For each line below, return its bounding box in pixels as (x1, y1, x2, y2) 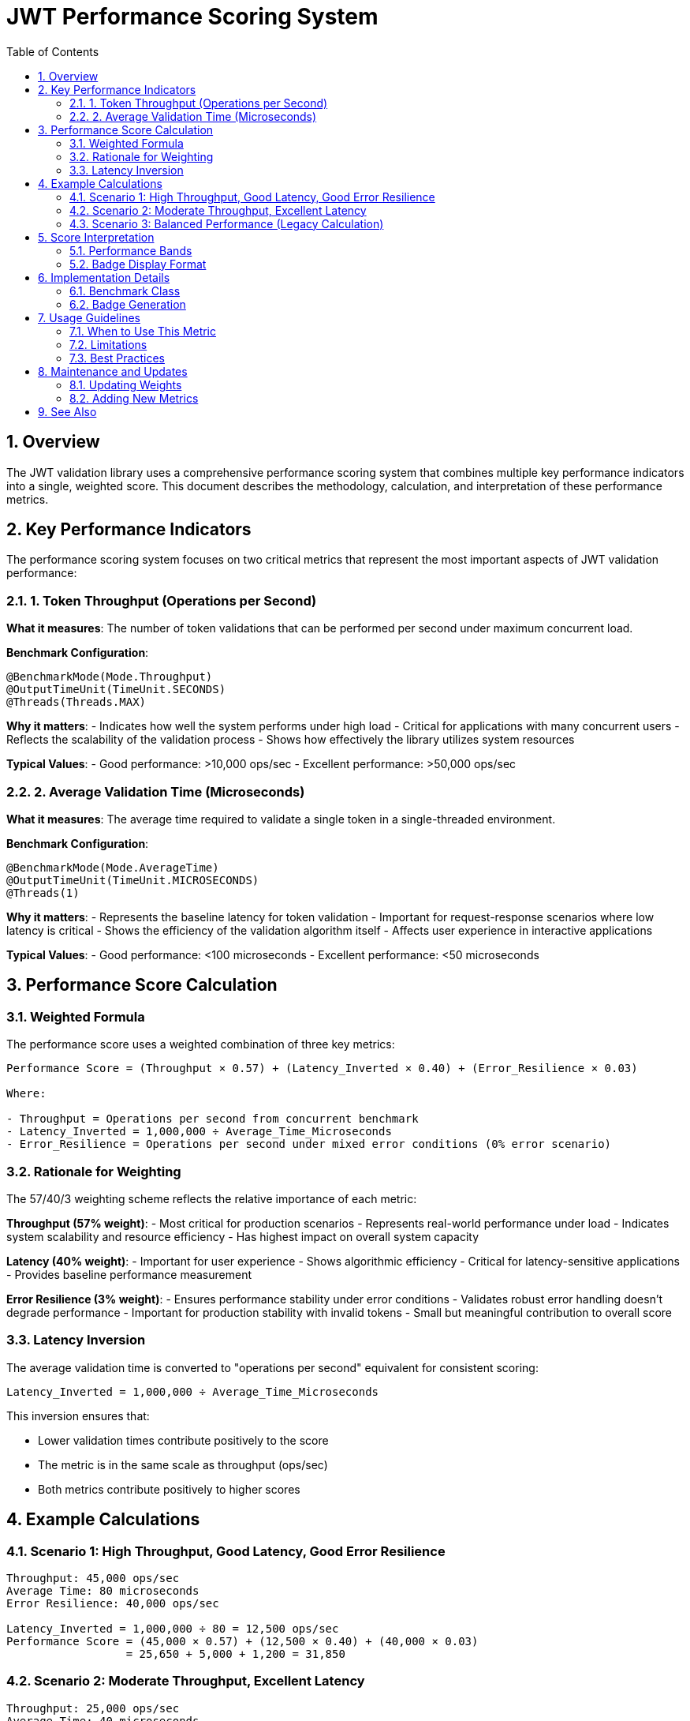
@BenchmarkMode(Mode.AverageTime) (6, 860, 219, 874)
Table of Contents (6, 44, 99, 58)
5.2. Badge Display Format (69, 257, 207, 271)
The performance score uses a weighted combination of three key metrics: (6, 1037, 395, 1052)
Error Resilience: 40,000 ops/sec (6, 1596, 219, 1610)
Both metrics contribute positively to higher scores (38, 1482, 300, 1496)
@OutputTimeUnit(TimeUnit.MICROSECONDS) (6, 873, 259, 887)
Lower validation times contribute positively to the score (38, 1433, 329, 1447)
